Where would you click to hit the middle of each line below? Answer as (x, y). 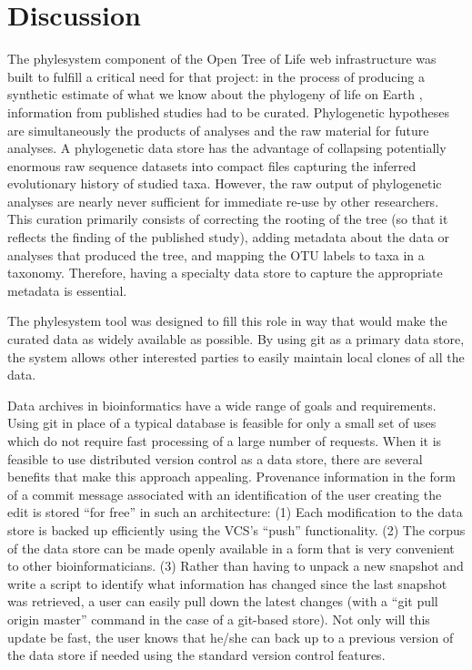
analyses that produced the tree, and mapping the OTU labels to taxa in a (216, 254)
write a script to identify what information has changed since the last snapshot (227, 583)
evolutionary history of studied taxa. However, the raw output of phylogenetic (225, 183)
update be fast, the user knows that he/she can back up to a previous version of (231, 637)
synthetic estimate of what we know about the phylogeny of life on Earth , (215, 94)
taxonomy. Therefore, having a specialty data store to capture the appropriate (225, 273)
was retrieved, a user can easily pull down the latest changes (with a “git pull (223, 601)
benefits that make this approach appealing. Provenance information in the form (231, 477)
